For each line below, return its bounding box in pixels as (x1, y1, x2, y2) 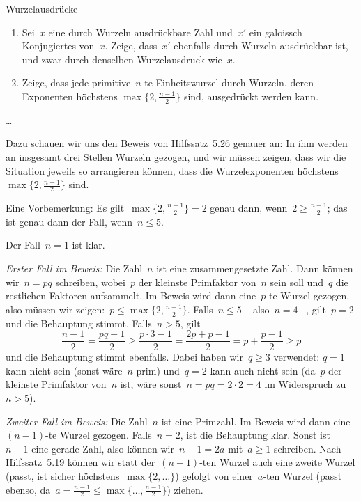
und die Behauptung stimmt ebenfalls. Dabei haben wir (6, 350, 243, 364)
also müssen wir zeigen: (6, 301, 105, 316)
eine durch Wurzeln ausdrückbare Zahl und (48, 24, 233, 39)
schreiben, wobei (55, 274, 125, 289)
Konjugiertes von (22, 38, 95, 53)
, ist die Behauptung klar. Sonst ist (180, 428, 330, 442)
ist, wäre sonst (120, 377, 182, 391)
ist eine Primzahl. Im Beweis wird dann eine (161, 414, 351, 428)
